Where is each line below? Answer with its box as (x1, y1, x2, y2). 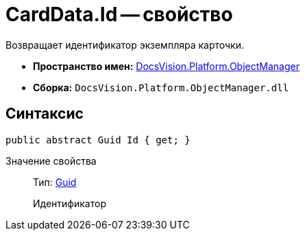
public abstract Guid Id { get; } (5, 134, 191, 145)
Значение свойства (5, 154, 97, 167)
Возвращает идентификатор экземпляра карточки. (5, 38, 245, 51)
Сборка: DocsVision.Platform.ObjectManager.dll (33, 81, 289, 93)
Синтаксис (5, 105, 84, 123)
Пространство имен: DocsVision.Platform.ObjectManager (33, 60, 300, 72)
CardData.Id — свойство (5, 3, 233, 26)
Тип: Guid (33, 176, 77, 188)
